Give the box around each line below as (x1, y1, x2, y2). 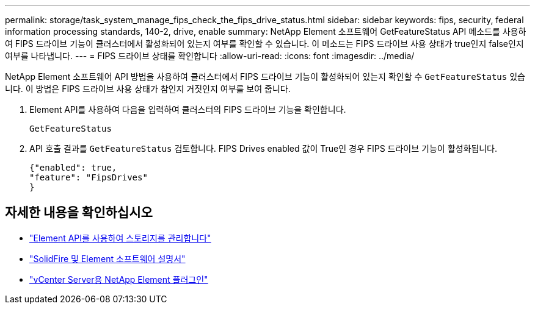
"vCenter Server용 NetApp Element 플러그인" (29, 274, 208, 285)
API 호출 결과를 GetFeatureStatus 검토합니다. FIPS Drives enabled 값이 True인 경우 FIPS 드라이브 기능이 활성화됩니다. (29, 143, 497, 154)
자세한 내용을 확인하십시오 (5, 205, 153, 221)
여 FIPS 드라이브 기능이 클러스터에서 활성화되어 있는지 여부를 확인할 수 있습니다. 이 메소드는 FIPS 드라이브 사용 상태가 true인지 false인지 (5, 38, 524, 49)
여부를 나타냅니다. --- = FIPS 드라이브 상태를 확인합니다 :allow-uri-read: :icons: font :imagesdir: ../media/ (5, 51, 415, 61)
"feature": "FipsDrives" (29, 172, 148, 182)
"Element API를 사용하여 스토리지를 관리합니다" (29, 232, 211, 243)
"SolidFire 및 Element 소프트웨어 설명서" (29, 253, 186, 264)
